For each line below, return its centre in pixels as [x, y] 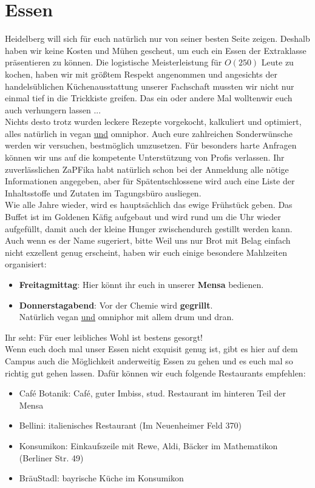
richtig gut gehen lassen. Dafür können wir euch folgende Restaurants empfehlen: [155, 373]
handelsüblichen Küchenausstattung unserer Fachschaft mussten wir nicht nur [150, 86]
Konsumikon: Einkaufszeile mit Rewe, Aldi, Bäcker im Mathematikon [148, 445]
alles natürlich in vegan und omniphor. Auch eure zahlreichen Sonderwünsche [149, 133]
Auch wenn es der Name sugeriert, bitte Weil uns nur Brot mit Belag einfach [148, 240]
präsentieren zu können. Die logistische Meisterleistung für [113, 62]
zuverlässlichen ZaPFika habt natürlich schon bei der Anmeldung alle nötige [147, 169]
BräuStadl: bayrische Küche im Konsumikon [101, 478]
